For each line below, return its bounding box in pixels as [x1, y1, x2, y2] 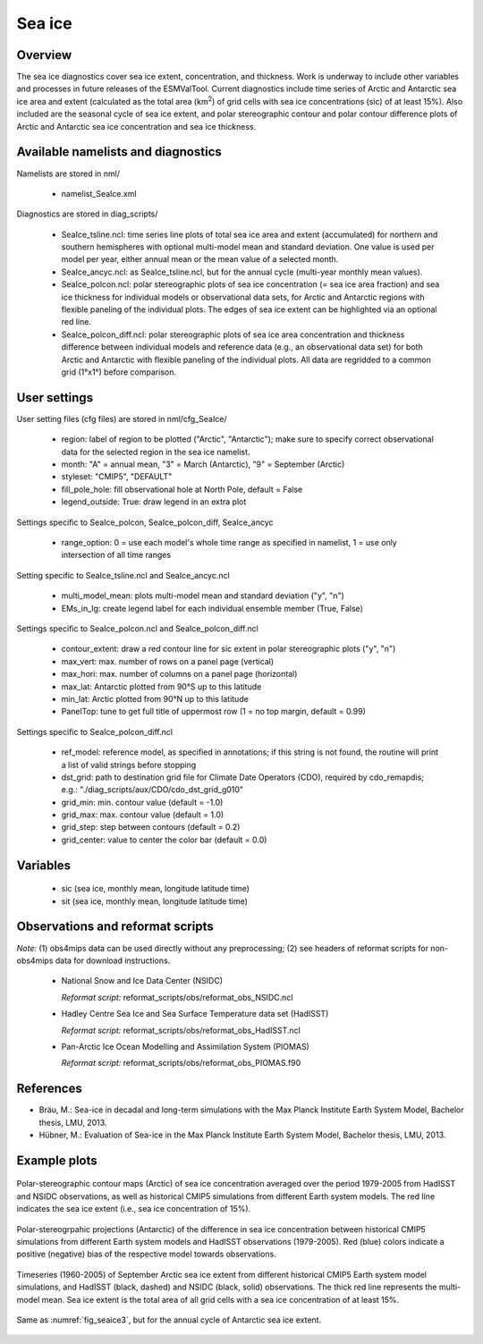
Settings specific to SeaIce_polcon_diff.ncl [16, 726, 174, 737]
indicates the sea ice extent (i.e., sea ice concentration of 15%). [16, 1204, 251, 1214]
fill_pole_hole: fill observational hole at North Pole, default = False [61, 484, 303, 494]
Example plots [16, 1153, 97, 1168]
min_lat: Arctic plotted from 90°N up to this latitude [61, 693, 250, 704]
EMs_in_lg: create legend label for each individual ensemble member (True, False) [61, 603, 364, 613]
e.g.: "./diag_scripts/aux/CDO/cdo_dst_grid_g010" [61, 784, 244, 795]
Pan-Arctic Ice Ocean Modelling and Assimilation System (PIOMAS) [61, 1041, 310, 1052]
